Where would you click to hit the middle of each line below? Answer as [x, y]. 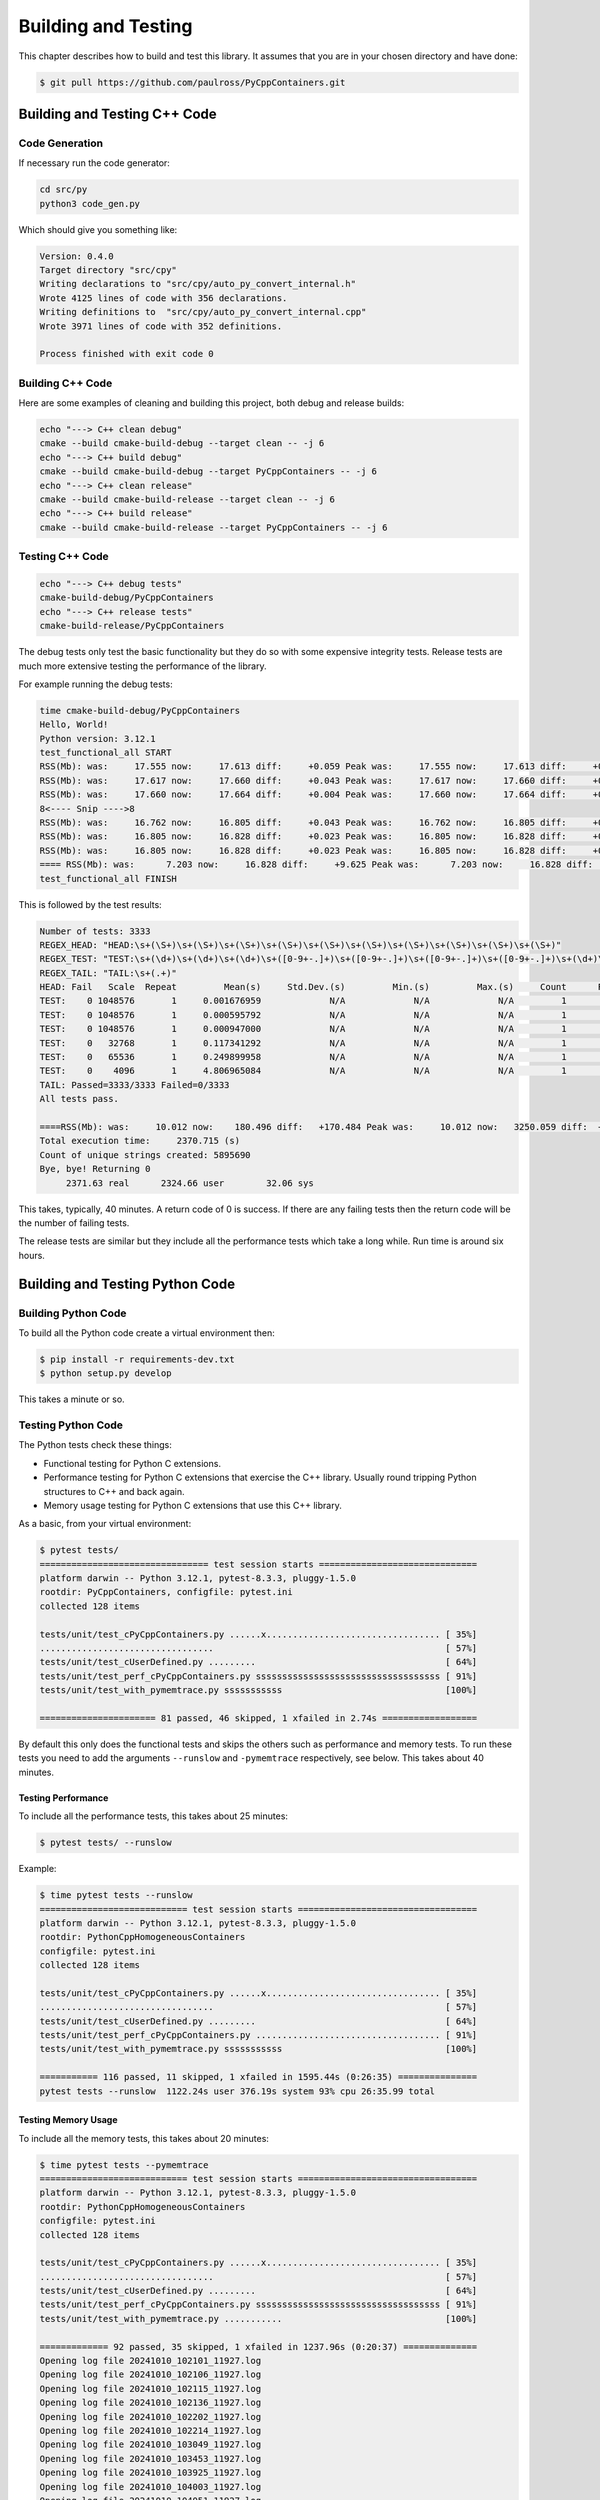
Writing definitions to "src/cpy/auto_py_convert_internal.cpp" [203, 312]
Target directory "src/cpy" [108, 270]
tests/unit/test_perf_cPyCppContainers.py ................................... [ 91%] [258, 2035]
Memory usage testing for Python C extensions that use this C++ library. [192, 1505]
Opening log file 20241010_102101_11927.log [150, 2361]
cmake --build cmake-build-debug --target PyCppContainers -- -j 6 [208, 471]
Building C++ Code [65, 383]
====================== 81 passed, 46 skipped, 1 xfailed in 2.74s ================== [258, 1718]
